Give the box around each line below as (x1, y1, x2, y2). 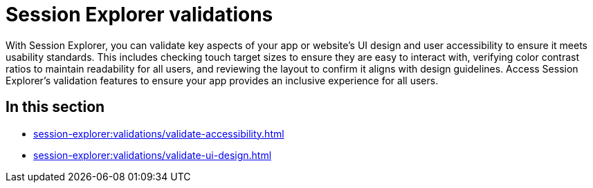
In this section (6, 98, 105, 116)
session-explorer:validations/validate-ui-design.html (33, 149, 272, 161)
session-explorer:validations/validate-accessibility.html (33, 127, 284, 140)
